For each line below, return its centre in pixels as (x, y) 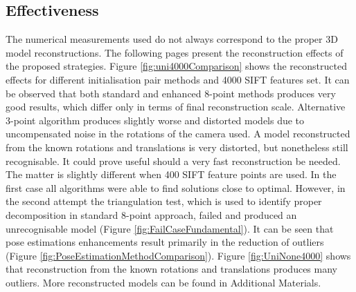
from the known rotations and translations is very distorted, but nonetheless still (177, 147)
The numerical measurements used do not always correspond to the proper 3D (172, 39)
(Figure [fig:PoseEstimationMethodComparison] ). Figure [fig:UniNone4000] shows (178, 255)
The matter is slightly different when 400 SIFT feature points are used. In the (171, 174)
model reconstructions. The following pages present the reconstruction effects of (175, 52)
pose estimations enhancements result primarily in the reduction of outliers (165, 242)
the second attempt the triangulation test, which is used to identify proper (164, 201)
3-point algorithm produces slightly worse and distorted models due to (155, 120)
